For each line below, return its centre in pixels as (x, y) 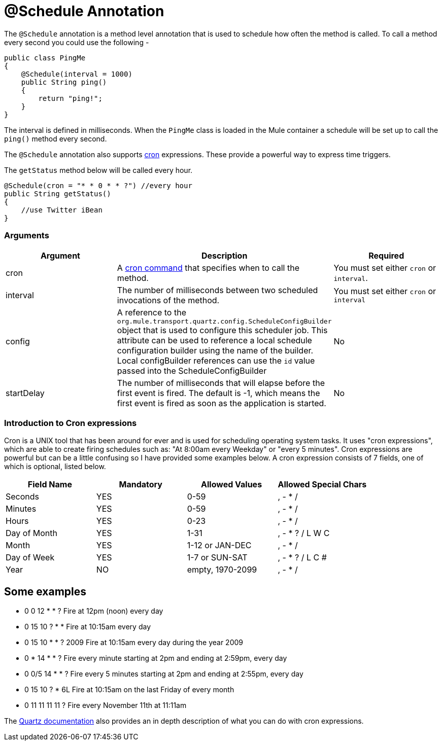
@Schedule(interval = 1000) (77, 74)
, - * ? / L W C (304, 533)
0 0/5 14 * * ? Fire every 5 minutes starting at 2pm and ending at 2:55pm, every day (164, 674)
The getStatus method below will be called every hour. (98, 170)
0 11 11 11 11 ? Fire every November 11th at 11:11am (106, 705)
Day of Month (31, 533)
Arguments (27, 236)
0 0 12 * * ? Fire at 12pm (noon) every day (94, 611)
